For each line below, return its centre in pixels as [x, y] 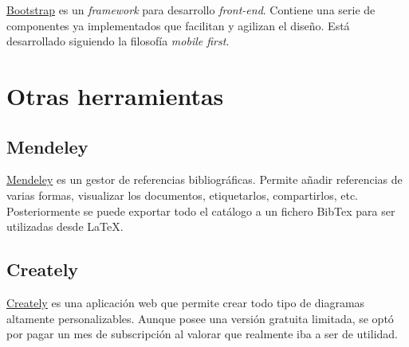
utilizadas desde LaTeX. [65, 226]
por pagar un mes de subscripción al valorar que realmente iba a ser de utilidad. [202, 334]
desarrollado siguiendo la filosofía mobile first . [118, 41]
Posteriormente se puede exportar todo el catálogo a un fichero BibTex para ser [201, 211]
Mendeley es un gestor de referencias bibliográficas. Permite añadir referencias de [204, 179]
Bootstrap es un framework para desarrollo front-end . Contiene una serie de [191, 10]
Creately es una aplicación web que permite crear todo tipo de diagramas [186, 302]
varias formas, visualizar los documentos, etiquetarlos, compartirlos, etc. [182, 195]
